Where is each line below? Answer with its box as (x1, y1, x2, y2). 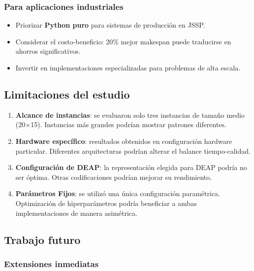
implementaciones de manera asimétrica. (15, 207, 137, 218)
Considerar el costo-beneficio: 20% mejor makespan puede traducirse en (15, 36, 231, 46)
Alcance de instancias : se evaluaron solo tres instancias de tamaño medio (15, 109, 245, 120)
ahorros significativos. (15, 46, 81, 56)
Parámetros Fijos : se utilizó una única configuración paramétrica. (15, 188, 221, 199)
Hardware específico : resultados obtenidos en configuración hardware (15, 135, 232, 146)
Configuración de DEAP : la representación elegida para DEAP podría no (15, 162, 247, 172)
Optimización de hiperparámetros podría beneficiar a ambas (15, 198, 197, 208)
